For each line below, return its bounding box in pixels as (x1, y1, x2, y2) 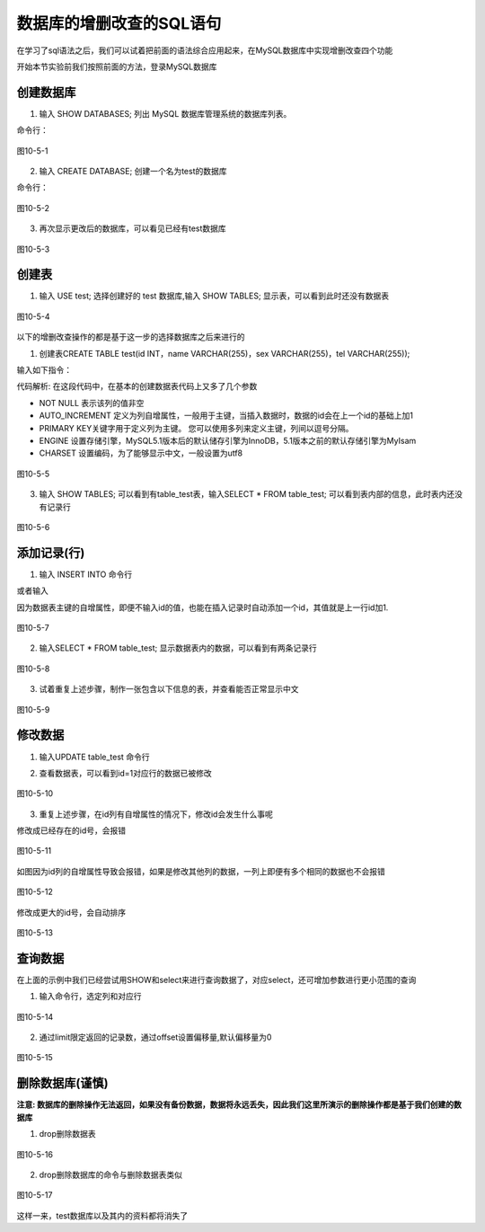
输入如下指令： (16, 365, 72, 376)
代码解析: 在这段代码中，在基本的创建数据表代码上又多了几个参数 (16, 381, 258, 392)
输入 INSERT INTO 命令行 (39, 569, 133, 580)
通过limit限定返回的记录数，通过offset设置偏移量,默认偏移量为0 (39, 1032, 272, 1042)
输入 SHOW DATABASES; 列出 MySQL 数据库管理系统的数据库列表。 (39, 108, 292, 119)
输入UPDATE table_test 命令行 (39, 751, 150, 762)
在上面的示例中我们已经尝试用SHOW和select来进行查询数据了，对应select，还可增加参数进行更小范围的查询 (16, 974, 417, 985)
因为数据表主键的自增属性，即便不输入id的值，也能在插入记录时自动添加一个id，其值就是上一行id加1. (16, 602, 389, 613)
